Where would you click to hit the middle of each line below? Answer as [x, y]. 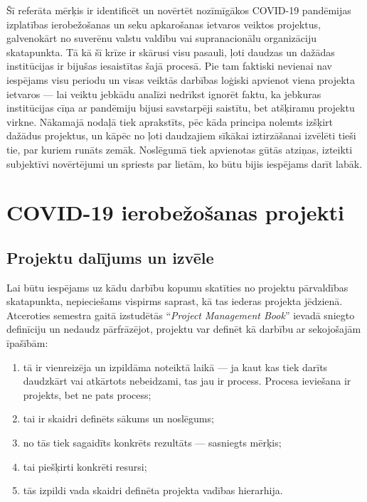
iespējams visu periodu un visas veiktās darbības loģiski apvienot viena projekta [181, 79]
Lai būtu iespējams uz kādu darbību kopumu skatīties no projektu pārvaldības [177, 287]
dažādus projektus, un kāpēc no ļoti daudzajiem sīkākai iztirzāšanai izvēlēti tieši [181, 135]
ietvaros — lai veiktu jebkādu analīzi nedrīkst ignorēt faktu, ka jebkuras [164, 94]
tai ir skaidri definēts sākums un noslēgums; [118, 418]
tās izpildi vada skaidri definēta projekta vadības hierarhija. [153, 490]
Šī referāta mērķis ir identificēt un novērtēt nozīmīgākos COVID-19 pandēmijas [179, 10]
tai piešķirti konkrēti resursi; [85, 466]
